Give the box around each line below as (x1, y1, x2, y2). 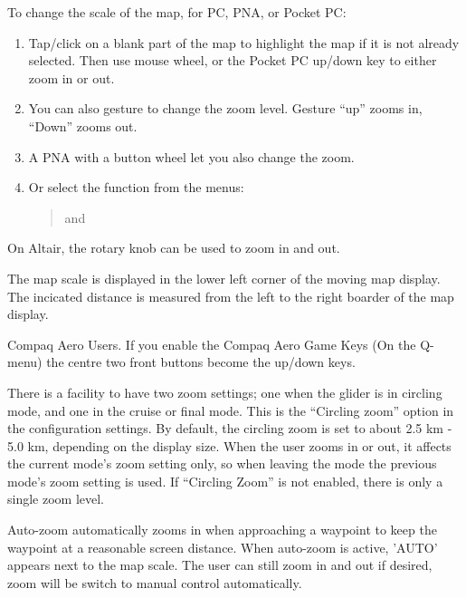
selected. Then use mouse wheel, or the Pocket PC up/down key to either (28, 51, 437, 70)
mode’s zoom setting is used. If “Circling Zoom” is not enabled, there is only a (7, 471, 443, 490)
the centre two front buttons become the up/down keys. (46, 352, 356, 371)
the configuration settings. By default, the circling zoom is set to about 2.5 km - (7, 419, 452, 438)
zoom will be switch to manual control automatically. (7, 573, 302, 592)
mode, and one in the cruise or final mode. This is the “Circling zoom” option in (7, 400, 454, 420)
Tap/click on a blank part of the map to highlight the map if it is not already (28, 33, 460, 52)
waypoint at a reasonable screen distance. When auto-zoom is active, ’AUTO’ (7, 537, 438, 556)
